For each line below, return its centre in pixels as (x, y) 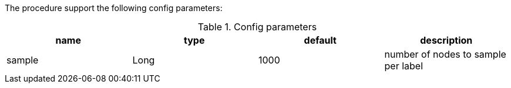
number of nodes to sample (445, 54)
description (446, 40)
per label (404, 66)
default (320, 40)
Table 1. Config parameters (257, 27)
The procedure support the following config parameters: (114, 8)
